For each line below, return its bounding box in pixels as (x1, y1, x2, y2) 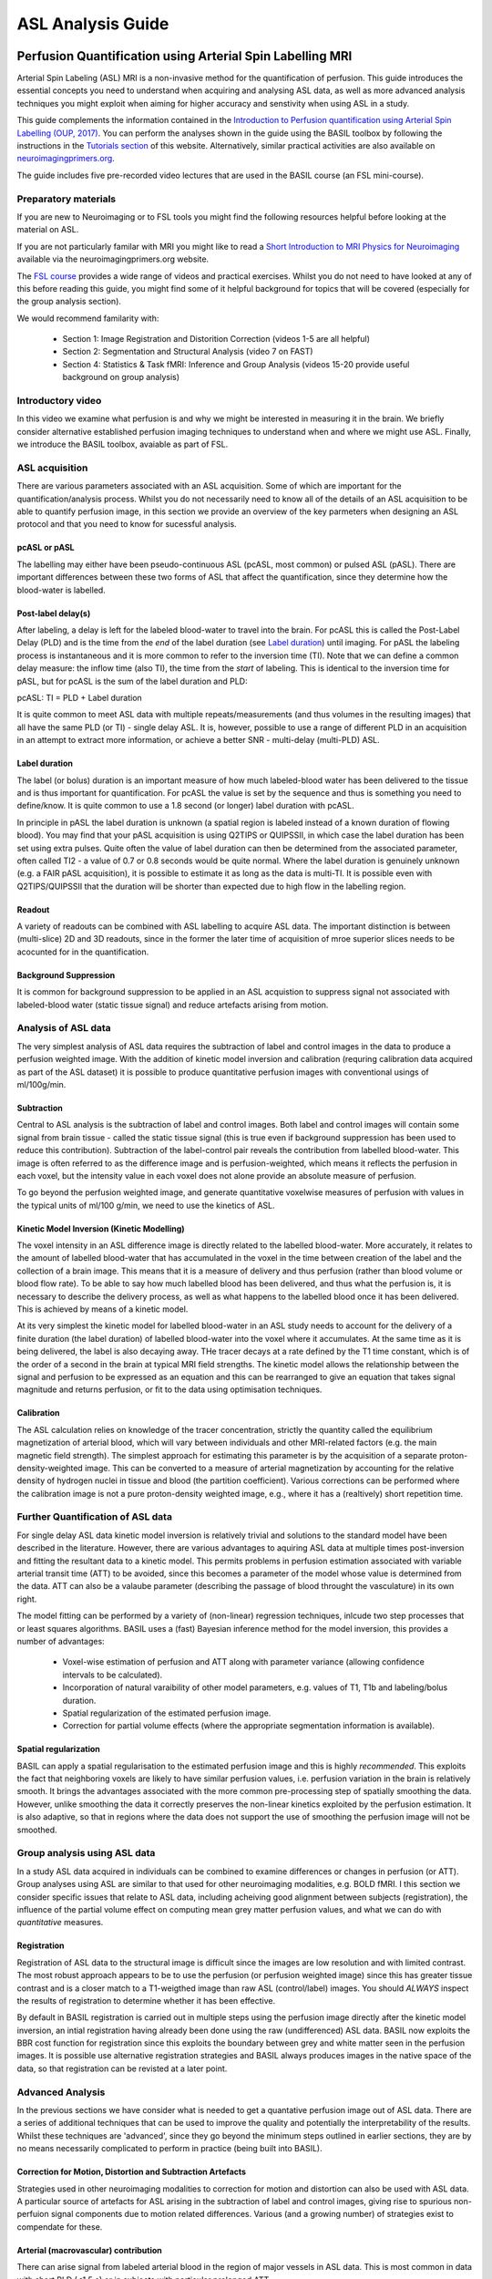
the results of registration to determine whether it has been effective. (16, 1995, 276, 2006)
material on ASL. (16, 224, 79, 235)
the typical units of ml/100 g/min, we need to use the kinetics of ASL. (16, 1200, 275, 1211)
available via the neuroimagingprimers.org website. (16, 253, 210, 264)
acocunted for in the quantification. (16, 946, 149, 957)
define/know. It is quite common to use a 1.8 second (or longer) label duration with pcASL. (16, 800, 354, 811)
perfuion (16, 2209, 49, 2220)
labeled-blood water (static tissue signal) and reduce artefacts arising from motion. (16, 999, 329, 1010)
